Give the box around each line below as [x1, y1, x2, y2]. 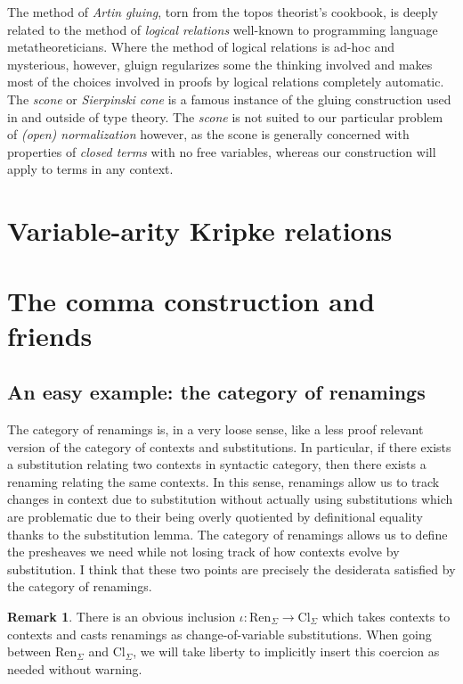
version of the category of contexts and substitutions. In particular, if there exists [7, 437, 451, 456]
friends [7, 317, 93, 353]
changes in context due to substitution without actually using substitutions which [7, 490, 453, 508]
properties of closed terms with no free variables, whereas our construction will [7, 142, 436, 161]
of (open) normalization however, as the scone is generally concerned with [7, 125, 410, 144]
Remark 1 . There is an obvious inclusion [7, 607, 236, 626]
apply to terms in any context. [7, 160, 174, 178]
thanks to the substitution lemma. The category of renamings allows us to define [7, 524, 448, 543]
